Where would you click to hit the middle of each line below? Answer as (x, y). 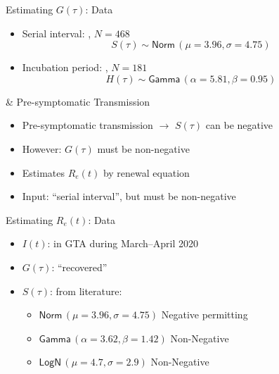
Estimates (44, 172)
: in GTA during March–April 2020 (123, 243)
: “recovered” (79, 267)
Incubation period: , (65, 67)
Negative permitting (205, 314)
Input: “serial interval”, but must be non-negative (129, 196)
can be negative (239, 125)
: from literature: (86, 291)
